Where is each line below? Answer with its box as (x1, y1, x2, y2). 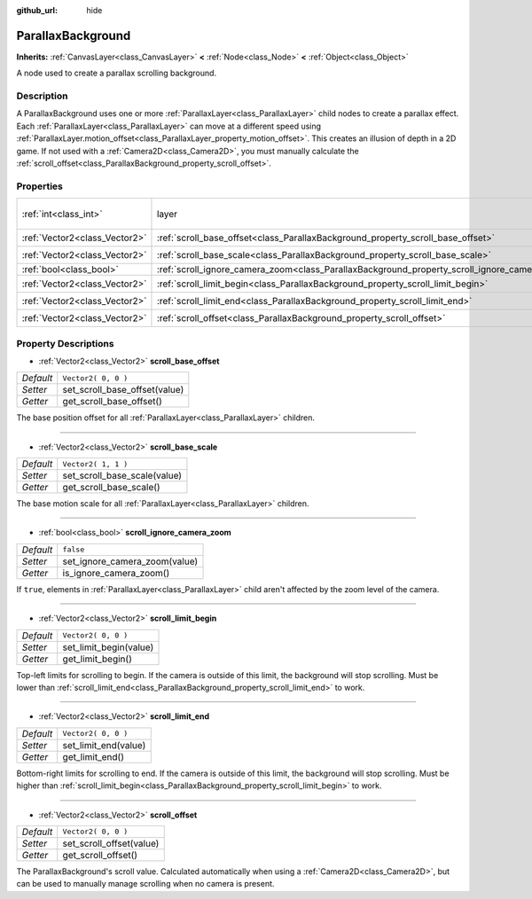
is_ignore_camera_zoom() (62, 567, 170, 579)
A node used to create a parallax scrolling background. (16, 67, 217, 79)
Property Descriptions (16, 337, 114, 349)
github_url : (16, 5, 58, 15)
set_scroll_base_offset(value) (62, 384, 184, 396)
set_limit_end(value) (62, 739, 146, 751)
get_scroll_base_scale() (62, 481, 160, 494)
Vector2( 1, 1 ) (62, 459, 129, 469)
